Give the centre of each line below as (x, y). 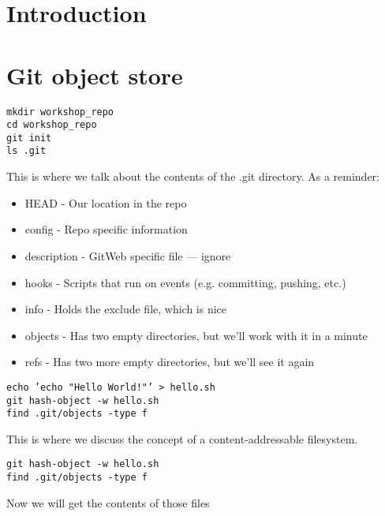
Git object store (95, 75)
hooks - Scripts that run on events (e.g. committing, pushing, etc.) (185, 282)
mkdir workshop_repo (60, 112)
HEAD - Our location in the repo (106, 202)
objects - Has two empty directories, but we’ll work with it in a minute (196, 335)
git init (29, 138)
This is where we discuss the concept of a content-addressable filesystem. (182, 438)
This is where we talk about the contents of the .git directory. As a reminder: (193, 176)
